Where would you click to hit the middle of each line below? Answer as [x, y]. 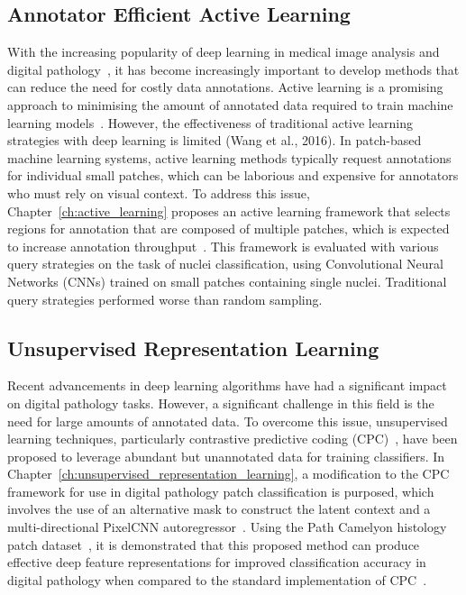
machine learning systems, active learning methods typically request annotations [229, 157]
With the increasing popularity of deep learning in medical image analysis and [224, 52]
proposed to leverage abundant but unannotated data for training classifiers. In [226, 456]
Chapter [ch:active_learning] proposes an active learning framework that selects [229, 211]
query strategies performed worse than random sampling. [165, 299]
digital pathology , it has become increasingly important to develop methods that [233, 69]
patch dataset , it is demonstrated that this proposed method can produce [214, 544]
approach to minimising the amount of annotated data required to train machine [230, 104]
